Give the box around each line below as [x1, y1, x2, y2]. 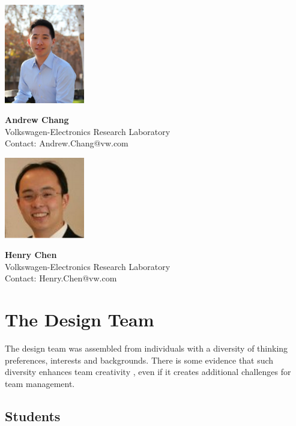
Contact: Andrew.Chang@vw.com [5, 137, 128, 149]
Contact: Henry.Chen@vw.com [5, 272, 117, 284]
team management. [5, 377, 75, 389]
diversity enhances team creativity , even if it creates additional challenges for [5, 365, 291, 378]
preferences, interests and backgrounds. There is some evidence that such [5, 353, 274, 366]
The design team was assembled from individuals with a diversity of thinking [5, 342, 288, 355]
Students [5, 406, 61, 425]
